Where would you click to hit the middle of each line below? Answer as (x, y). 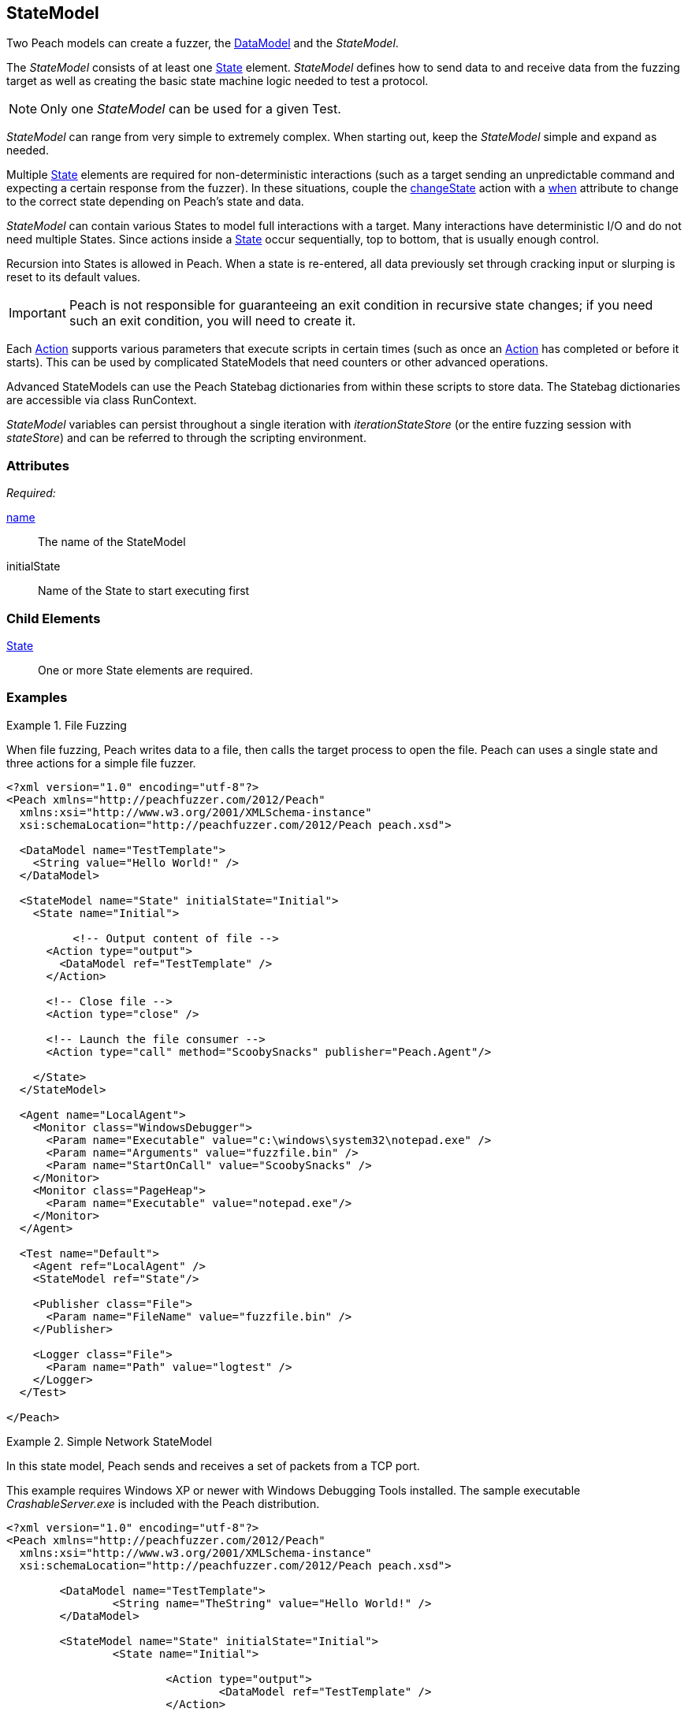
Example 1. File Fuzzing (67, 725)
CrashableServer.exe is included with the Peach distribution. (163, 1503)
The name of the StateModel (112, 542)
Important (37, 313)
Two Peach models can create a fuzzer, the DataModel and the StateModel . (203, 43)
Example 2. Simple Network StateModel (109, 1441)
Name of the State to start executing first (144, 591)
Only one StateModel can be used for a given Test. (191, 109)
